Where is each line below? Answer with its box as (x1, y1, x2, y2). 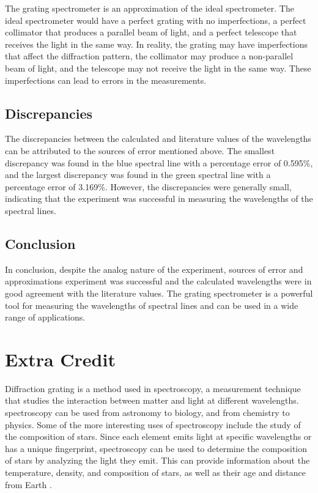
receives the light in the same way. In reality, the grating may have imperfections (5, 37, 308, 50)
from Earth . (5, 478, 52, 491)
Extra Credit (5, 346, 116, 371)
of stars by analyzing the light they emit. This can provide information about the (5, 454, 310, 467)
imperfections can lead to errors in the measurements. (5, 73, 207, 86)
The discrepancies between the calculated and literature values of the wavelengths (5, 132, 311, 145)
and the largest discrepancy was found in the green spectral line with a (5, 168, 271, 181)
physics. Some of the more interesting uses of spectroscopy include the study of (5, 418, 301, 431)
